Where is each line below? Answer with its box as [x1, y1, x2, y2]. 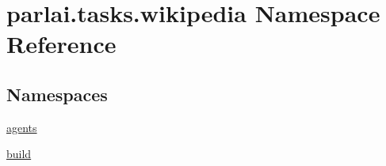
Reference [6, 28, 117, 60]
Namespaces [6, 81, 108, 106]
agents [6, 119, 37, 135]
